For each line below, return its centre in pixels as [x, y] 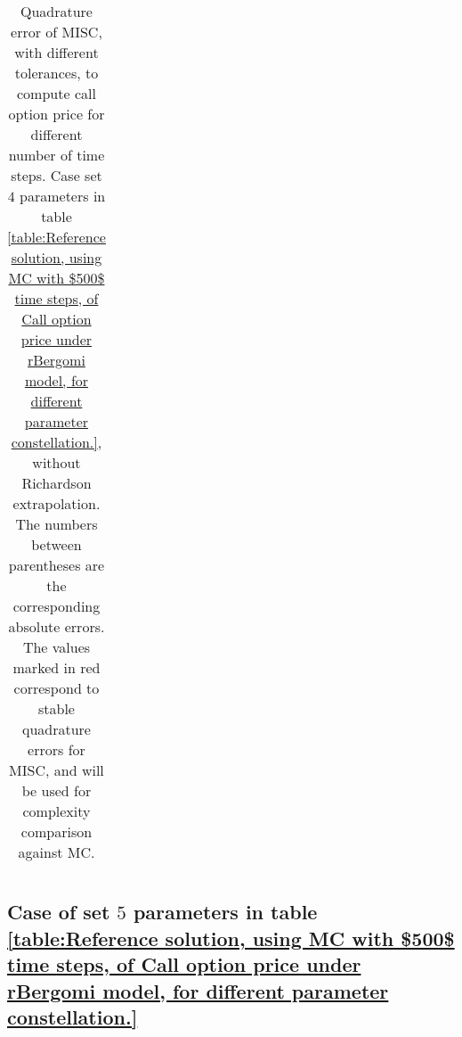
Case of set [59, 912]
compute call [57, 93]
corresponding [57, 606]
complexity [57, 811]
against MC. [57, 852]
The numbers [57, 524]
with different [57, 52]
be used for [57, 790]
